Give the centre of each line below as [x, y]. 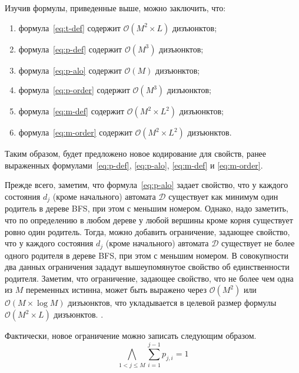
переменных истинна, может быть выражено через [116, 290]
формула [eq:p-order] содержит [74, 90]
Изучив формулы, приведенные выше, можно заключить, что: [115, 8]
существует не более [258, 243]
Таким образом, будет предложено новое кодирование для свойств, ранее [136, 154]
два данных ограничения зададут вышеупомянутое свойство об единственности [147, 267]
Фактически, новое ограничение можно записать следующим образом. [131, 336]
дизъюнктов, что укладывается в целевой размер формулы [172, 303]
